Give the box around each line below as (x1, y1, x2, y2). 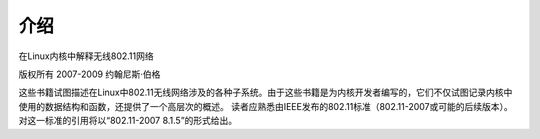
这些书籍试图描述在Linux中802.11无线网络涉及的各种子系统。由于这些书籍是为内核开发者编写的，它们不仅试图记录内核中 (18, 86, 513, 99)
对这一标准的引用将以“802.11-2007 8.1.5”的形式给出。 (18, 115, 238, 127)
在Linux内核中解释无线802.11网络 (18, 50, 154, 62)
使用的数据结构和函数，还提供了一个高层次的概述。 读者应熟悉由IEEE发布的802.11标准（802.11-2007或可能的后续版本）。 (18, 100, 514, 112)
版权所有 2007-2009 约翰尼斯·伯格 (18, 68, 161, 80)
